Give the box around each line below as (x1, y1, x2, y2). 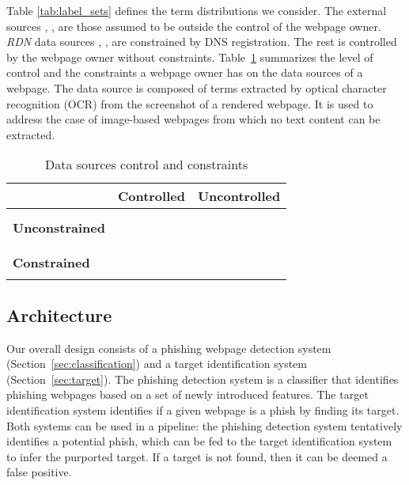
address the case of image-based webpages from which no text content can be (6, 111, 381, 127)
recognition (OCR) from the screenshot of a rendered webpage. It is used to (6, 95, 373, 112)
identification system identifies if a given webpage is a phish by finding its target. (6, 401, 400, 418)
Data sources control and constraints (44, 155, 248, 174)
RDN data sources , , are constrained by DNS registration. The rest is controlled (6, 33, 397, 50)
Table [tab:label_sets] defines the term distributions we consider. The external (6, 2, 387, 18)
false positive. (6, 464, 72, 480)
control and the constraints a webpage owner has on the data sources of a (6, 64, 363, 81)
